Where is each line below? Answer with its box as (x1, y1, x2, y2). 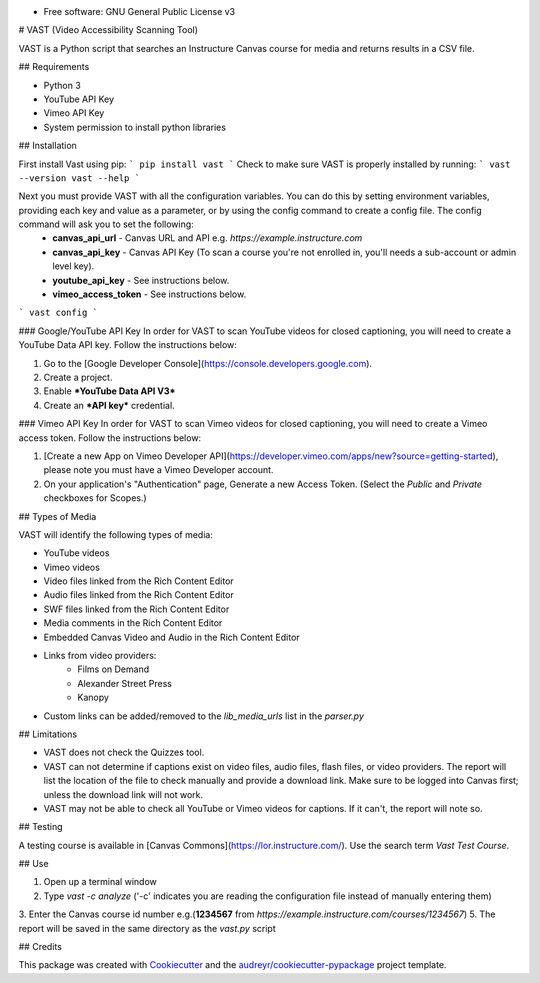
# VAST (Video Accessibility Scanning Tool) (18, 24, 199, 36)
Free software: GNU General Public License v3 (43, 6, 236, 17)
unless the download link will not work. (43, 788, 204, 800)
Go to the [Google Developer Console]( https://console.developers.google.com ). (43, 357, 373, 369)
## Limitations (18, 728, 78, 740)
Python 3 (43, 79, 82, 91)
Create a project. (43, 371, 113, 383)
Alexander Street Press (77, 677, 172, 689)
